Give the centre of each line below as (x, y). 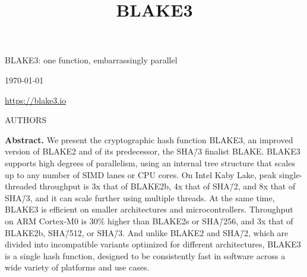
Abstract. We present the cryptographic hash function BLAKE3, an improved (149, 139)
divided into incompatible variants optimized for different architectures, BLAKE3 (153, 244)
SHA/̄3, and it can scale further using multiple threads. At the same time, (140, 197)
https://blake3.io (36, 100)
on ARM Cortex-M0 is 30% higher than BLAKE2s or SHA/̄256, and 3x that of (149, 220)
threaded (21, 186)
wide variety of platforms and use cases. (77, 267)
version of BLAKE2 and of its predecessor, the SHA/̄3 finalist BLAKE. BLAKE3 (153, 151)
